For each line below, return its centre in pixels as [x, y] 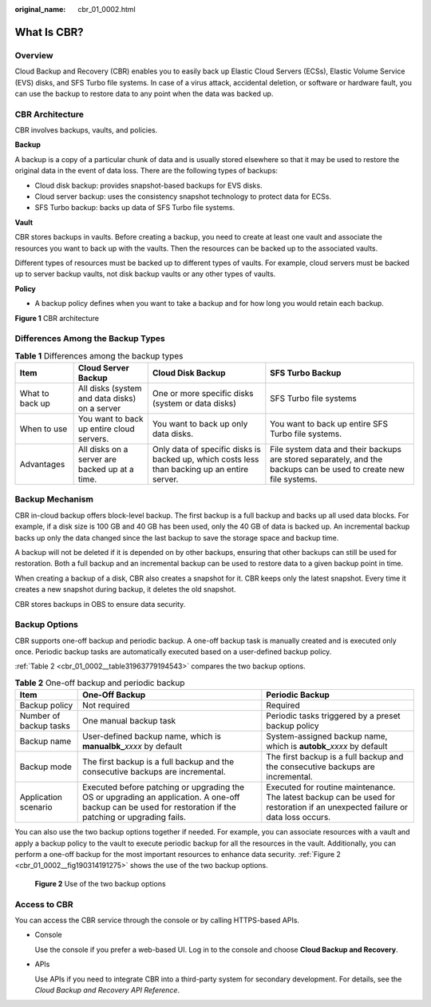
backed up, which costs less [206, 459]
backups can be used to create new [337, 470]
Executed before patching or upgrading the [164, 787]
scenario [36, 807]
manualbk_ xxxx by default [132, 747]
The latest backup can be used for [330, 797]
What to [34, 394]
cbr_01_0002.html [107, 9]
